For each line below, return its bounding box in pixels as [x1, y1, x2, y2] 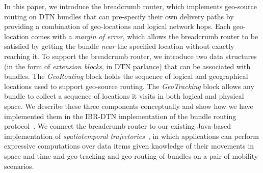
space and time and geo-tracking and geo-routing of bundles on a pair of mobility [4, 150, 258, 161]
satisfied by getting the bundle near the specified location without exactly [4, 41, 234, 51]
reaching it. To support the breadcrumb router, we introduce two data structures [4, 50, 257, 61]
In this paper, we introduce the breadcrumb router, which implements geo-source [4, 1, 257, 11]
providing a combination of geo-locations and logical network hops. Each [4, 21, 231, 32]
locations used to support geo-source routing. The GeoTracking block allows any [4, 80, 254, 91]
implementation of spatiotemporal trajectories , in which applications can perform [4, 130, 259, 141]
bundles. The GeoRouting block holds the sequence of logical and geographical [4, 71, 248, 81]
